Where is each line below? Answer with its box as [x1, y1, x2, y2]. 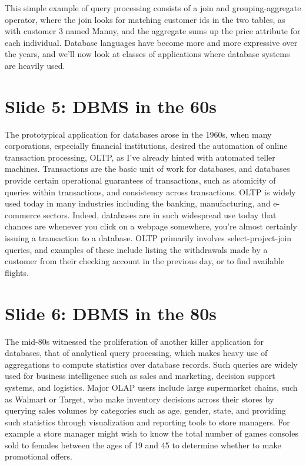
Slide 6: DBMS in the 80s [5, 301, 217, 325]
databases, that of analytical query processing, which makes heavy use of [5, 347, 268, 359]
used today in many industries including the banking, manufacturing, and [5, 197, 271, 209]
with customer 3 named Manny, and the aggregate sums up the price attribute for [5, 25, 301, 37]
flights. [5, 266, 29, 278]
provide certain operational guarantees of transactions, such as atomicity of [5, 174, 276, 187]
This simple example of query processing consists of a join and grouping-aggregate [5, 2, 301, 14]
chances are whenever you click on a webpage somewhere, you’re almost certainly [5, 220, 297, 232]
